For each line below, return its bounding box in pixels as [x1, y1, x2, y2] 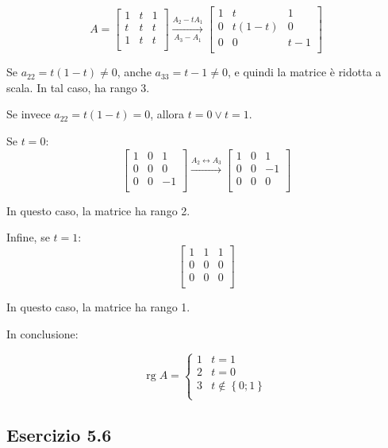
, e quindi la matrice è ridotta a [228, 64, 382, 80]
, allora [150, 106, 185, 122]
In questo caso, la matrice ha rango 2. [6, 202, 190, 218]
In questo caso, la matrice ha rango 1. [6, 298, 190, 315]
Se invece [6, 106, 51, 122]
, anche [117, 64, 152, 80]
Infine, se [6, 229, 50, 245]
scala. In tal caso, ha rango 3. [6, 79, 150, 95]
